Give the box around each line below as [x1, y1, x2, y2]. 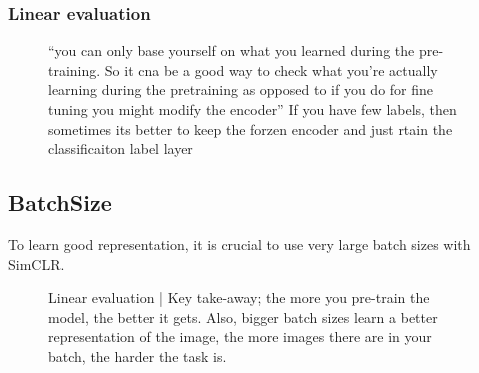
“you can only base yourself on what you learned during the [48, 40, 415, 61]
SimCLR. [8, 253, 65, 274]
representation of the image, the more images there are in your [48, 326, 432, 347]
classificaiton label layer [48, 138, 193, 159]
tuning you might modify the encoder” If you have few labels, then [48, 99, 457, 119]
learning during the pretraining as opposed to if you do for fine [48, 79, 434, 100]
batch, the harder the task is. [48, 345, 227, 366]
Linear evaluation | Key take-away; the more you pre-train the [48, 287, 430, 308]
